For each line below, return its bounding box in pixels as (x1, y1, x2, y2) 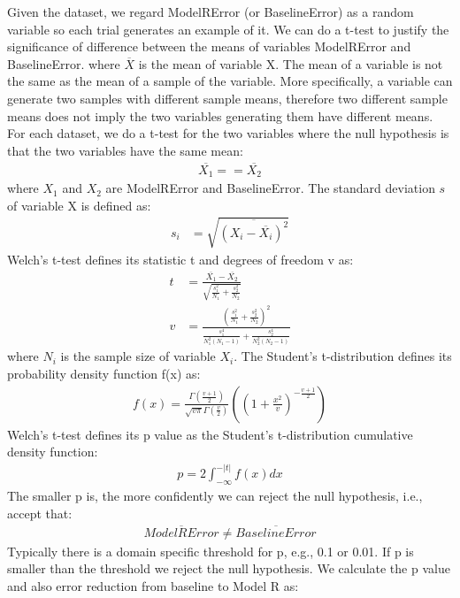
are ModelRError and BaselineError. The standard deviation (105, 179, 435, 197)
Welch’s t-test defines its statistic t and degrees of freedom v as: (7, 249, 354, 268)
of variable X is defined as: (7, 195, 151, 214)
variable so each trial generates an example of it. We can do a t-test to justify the (7, 19, 449, 38)
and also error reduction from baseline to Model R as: (7, 576, 299, 594)
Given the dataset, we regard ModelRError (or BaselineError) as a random (7, 3, 414, 20)
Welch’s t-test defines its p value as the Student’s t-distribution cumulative (7, 425, 413, 443)
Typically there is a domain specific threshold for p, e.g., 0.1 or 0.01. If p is (7, 541, 414, 560)
